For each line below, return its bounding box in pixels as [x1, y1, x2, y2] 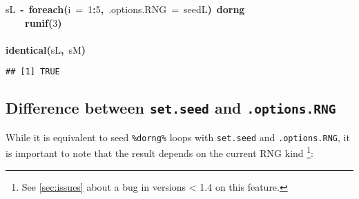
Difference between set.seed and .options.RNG [6, 97, 336, 118]
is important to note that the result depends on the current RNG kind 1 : [6, 144, 314, 160]
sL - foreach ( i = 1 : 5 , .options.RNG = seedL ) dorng [6, 2, 245, 16]
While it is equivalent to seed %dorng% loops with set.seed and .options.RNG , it [6, 129, 350, 144]
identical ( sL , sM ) [6, 42, 86, 56]
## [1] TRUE [6, 67, 60, 77]
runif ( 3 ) [25, 15, 62, 30]
